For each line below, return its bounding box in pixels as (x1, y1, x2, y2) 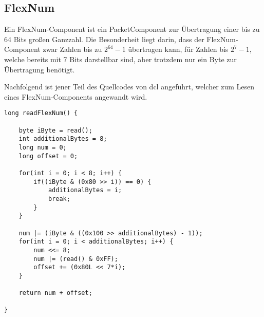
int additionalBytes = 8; (18, 135, 107, 143)
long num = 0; (18, 143, 67, 151)
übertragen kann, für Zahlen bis (128, 44, 229, 54)
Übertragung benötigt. (4, 64, 75, 74)
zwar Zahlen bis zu (43, 44, 102, 54)
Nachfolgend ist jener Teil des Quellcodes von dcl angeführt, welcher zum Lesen (4, 81, 255, 92)
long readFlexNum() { (4, 109, 78, 117)
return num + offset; (18, 289, 92, 297)
